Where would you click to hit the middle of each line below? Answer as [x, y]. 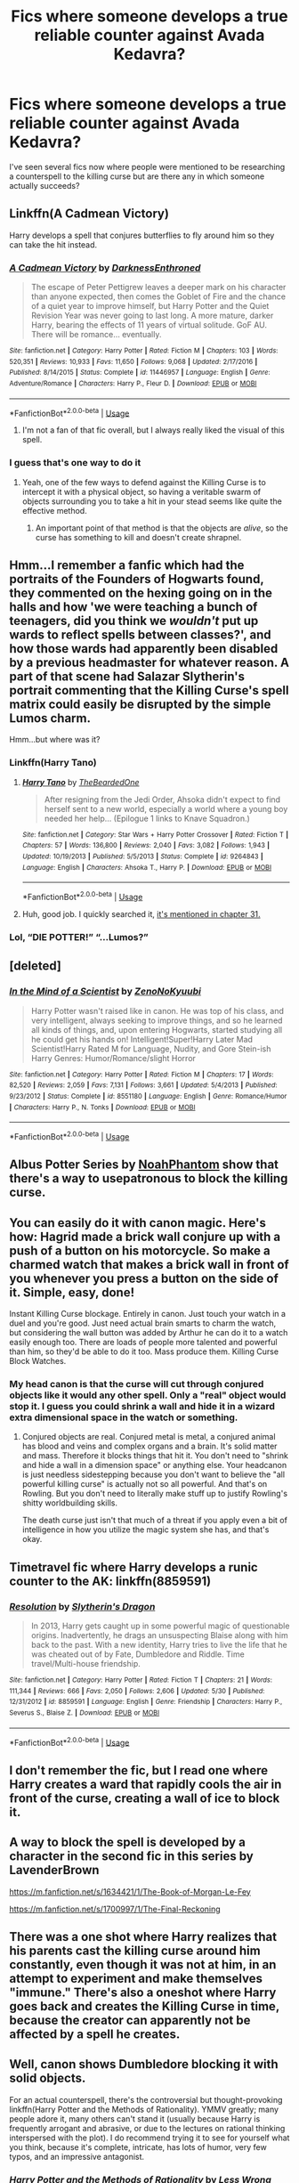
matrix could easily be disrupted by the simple [140, 705]
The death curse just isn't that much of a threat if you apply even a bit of [154, 1521]
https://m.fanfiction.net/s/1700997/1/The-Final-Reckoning [115, 1909]
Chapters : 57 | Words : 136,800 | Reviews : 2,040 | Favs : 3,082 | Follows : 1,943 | [145, 846]
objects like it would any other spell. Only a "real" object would [148, 1395]
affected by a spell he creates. [95, 2034]
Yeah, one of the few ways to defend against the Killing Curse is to [144, 482]
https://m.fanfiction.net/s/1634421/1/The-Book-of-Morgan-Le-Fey [130, 1891]
